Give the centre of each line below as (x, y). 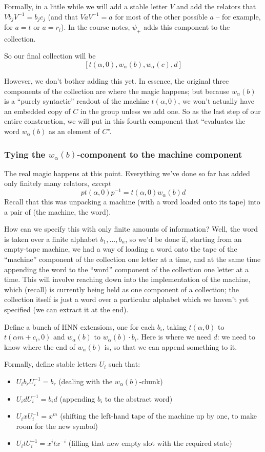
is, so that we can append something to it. (171, 346)
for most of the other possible (161, 16)
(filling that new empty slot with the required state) (150, 443)
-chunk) (151, 381)
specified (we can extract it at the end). (66, 309)
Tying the (25, 154)
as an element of (74, 131)
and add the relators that (216, 6)
